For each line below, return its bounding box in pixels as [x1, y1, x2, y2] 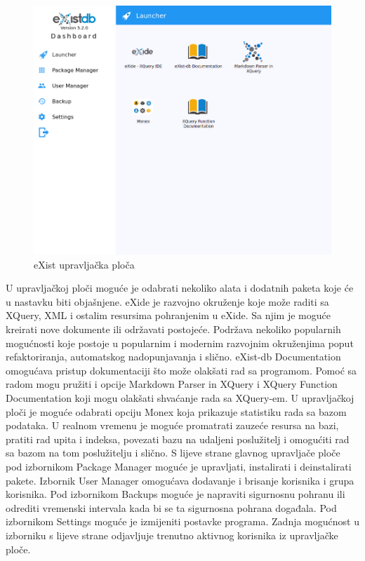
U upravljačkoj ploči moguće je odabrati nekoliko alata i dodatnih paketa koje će [6, 280, 354, 295]
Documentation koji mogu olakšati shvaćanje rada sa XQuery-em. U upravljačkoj [6, 391, 354, 405]
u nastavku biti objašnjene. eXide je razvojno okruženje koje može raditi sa [6, 294, 329, 309]
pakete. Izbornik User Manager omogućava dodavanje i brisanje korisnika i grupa [6, 473, 354, 487]
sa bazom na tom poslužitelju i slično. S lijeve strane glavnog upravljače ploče [6, 445, 340, 460]
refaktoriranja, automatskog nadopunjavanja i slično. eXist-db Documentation [6, 349, 341, 364]
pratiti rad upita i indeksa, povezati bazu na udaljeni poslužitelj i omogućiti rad [6, 431, 350, 446]
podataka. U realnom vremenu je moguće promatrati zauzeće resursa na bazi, [6, 418, 339, 433]
